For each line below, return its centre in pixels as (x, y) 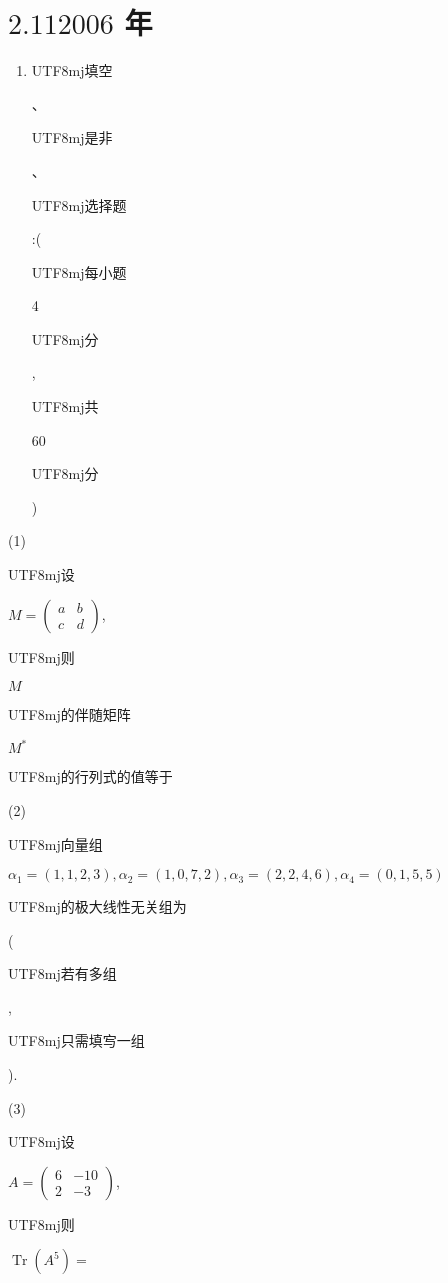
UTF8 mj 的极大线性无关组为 (97, 906)
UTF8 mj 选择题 (79, 204)
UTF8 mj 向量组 (55, 843)
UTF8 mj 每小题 (79, 271)
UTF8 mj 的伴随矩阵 (69, 714)
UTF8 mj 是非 (72, 137)
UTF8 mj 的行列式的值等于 (90, 776)
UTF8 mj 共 (65, 406)
